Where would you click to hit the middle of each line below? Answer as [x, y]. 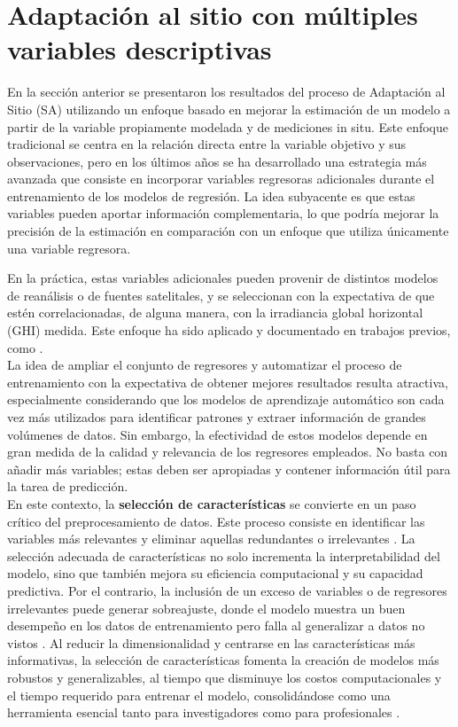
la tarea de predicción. [68, 486]
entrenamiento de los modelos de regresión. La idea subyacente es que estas [211, 195]
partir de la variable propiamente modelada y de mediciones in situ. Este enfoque [228, 126]
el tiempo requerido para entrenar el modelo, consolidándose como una [199, 695]
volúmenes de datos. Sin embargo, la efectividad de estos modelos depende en [217, 434]
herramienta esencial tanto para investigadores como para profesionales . [204, 712]
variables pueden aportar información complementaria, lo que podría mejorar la [223, 213]
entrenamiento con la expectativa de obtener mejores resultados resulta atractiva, [228, 382]
